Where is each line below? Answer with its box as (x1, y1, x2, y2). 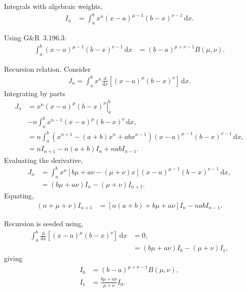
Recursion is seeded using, (4, 218, 84, 229)
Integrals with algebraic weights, (4, 1, 103, 11)
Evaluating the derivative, (4, 154, 83, 165)
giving (4, 253, 22, 264)
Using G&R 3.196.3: (4, 32, 67, 42)
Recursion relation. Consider (4, 63, 91, 74)
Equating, (4, 190, 34, 201)
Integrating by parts (4, 88, 66, 98)
